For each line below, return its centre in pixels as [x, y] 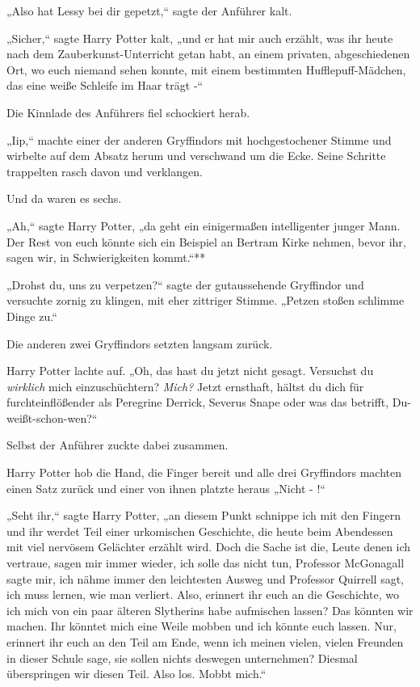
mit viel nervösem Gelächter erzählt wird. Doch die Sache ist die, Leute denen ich [209, 547]
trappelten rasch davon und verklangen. [105, 171]
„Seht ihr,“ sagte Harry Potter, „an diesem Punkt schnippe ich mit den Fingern [204, 515]
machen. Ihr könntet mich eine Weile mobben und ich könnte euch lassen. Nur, [202, 626]
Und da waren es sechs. [64, 198]
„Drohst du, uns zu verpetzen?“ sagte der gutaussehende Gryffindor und [185, 284]
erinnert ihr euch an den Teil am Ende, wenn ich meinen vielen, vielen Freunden [205, 642]
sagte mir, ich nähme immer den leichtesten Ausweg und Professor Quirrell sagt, [206, 578]
